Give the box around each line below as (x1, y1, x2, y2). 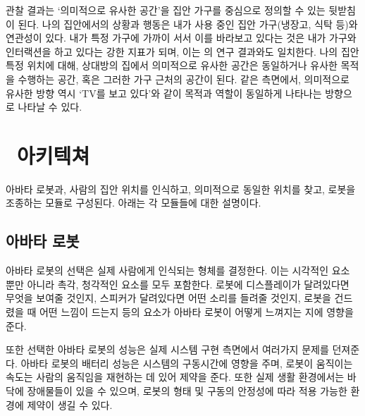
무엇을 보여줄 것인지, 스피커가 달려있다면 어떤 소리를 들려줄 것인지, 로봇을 (6, 290, 331, 305)
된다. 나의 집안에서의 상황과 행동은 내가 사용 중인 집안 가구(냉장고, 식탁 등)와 (18, 16, 358, 31)
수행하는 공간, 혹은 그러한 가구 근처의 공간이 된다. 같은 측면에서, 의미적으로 (18, 71, 349, 86)
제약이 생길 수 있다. (27, 397, 113, 412)
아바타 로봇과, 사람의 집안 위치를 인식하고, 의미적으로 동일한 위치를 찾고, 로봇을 (6, 181, 356, 196)
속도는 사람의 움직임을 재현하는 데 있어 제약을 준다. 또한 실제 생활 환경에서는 (6, 369, 345, 384)
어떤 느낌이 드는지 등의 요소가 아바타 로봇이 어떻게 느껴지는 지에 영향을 (39, 305, 354, 319)
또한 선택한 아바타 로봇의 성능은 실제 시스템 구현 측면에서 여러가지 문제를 (6, 342, 329, 357)
